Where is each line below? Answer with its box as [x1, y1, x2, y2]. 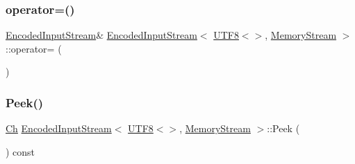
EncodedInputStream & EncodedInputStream [6, 28, 197, 42]
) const [6, 144, 35, 158]
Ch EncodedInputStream [6, 121, 112, 136]
